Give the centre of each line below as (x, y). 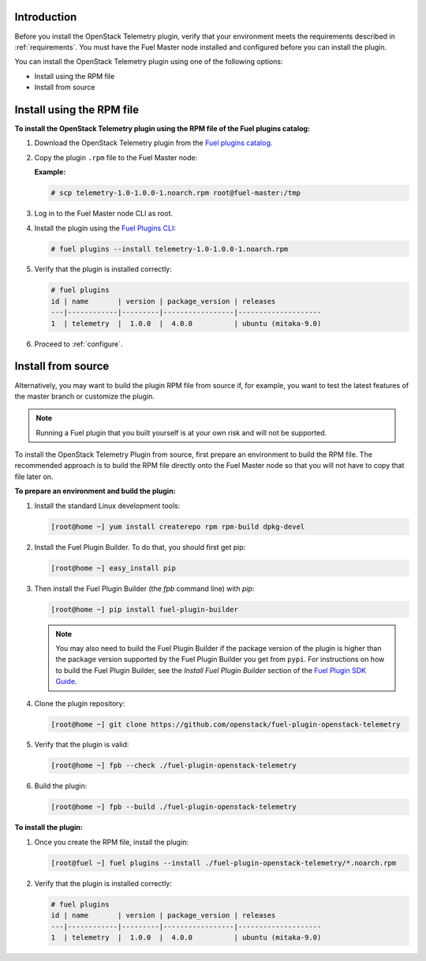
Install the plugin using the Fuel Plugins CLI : (105, 228)
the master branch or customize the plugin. (85, 396)
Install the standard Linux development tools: (107, 506)
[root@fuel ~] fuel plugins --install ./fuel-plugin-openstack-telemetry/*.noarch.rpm (224, 863)
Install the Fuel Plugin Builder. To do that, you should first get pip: (140, 547)
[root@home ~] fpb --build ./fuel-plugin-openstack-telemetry (174, 807)
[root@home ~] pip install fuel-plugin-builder (144, 609)
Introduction (46, 17)
